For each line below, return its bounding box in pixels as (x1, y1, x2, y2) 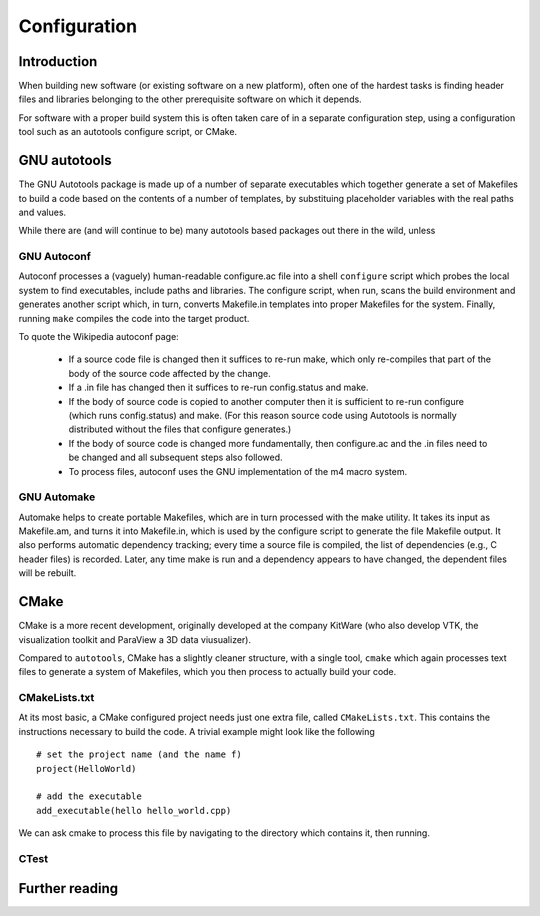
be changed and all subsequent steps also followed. (68, 451, 284, 464)
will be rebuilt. (18, 567, 77, 579)
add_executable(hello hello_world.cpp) (36, 805, 232, 816)
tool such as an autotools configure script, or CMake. (18, 126, 238, 138)
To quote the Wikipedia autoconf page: (18, 331, 179, 343)
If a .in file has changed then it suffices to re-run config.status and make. (68, 381, 369, 394)
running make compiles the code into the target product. (18, 312, 250, 324)
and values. (18, 206, 67, 218)
